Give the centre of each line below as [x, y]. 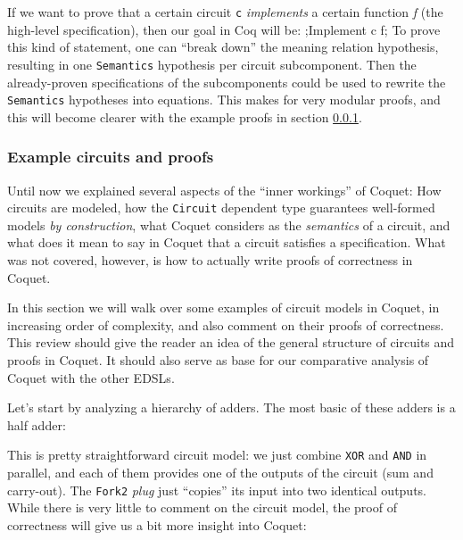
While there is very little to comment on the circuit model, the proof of [202, 507]
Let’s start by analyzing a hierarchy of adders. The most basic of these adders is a [231, 407]
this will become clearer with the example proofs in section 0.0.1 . [185, 116]
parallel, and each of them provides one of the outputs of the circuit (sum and [220, 472]
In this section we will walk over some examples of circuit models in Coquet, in [223, 307]
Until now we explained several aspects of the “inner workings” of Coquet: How [224, 190]
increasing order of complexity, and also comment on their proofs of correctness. [226, 324]
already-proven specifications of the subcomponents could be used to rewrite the [227, 82]
